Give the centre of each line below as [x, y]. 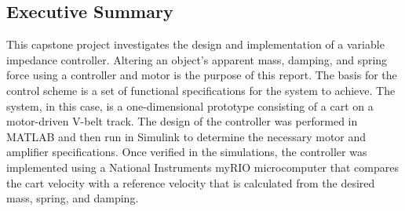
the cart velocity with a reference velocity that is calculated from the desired [191, 182]
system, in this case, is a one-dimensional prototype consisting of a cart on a [190, 105]
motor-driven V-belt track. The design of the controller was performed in [182, 121]
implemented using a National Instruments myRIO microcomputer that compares [202, 167]
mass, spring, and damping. [73, 198]
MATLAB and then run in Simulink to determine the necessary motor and [186, 136]
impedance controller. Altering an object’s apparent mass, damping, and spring [197, 59]
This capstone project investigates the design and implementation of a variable [195, 44]
